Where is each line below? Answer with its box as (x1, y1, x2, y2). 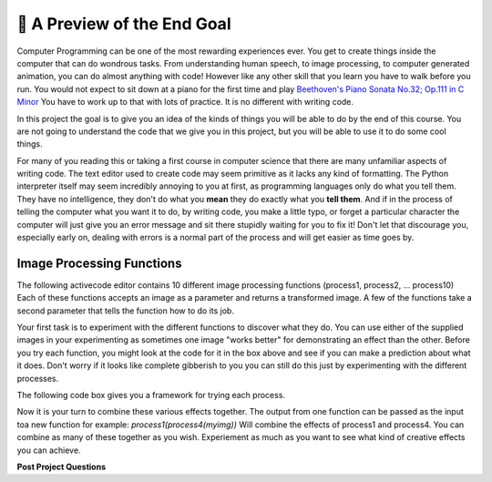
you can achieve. (16, 445, 81, 456)
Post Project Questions (16, 461, 107, 472)
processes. (16, 373, 59, 384)
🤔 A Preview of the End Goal (16, 14, 231, 34)
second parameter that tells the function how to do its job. (16, 305, 234, 316)
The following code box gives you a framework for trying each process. (16, 390, 286, 401)
